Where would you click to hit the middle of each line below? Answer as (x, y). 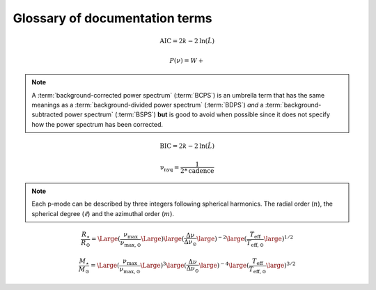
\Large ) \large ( (163, 239)
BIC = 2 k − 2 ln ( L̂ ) (187, 146)
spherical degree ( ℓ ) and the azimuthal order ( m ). (103, 213)
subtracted (47, 114)
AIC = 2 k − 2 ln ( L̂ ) (187, 41)
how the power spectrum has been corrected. (97, 124)
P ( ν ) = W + (187, 60)
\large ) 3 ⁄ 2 (281, 265)
